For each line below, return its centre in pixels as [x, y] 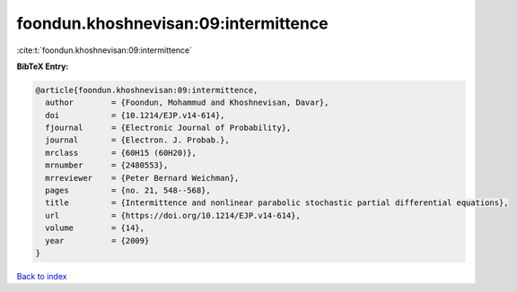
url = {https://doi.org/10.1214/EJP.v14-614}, [173, 215]
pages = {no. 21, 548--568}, [128, 191]
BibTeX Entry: [43, 66]
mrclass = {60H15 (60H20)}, [121, 153]
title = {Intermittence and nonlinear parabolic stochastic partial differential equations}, [277, 203]
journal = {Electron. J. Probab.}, [138, 140]
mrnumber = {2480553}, [107, 165]
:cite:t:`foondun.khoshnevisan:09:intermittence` [105, 50]
